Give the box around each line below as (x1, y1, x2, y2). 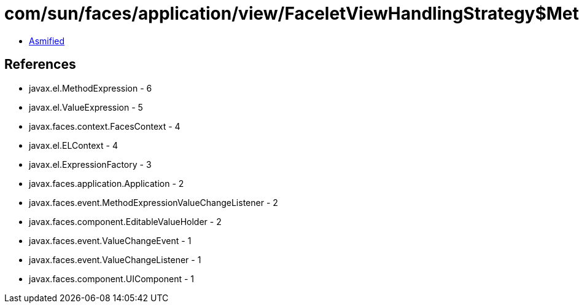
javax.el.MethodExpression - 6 (29, 82, 152, 93)
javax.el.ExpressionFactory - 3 (29, 159, 152, 170)
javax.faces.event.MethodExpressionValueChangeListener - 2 (29, 197, 278, 208)
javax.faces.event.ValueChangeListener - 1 (29, 254, 201, 265)
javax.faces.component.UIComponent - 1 (29, 273, 195, 284)
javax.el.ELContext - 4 (29, 140, 118, 151)
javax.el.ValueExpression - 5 (29, 101, 143, 113)
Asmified (29, 35, 65, 46)
